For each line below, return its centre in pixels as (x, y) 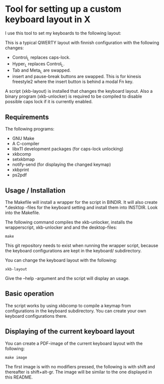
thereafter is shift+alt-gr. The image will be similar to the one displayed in (79, 372)
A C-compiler (26, 144)
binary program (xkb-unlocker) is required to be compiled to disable (74, 96)
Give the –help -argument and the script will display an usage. (67, 278)
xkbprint (21, 170)
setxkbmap (23, 159)
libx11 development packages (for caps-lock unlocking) (68, 149)
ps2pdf (19, 175)
